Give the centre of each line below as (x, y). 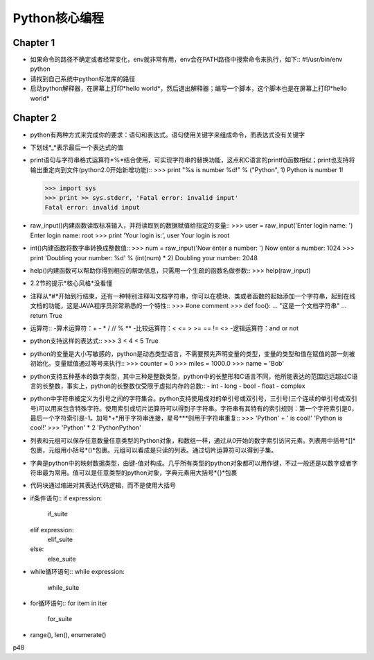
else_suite (62, 559)
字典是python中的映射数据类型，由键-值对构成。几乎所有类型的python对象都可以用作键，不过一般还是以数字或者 (191, 463)
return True (46, 315)
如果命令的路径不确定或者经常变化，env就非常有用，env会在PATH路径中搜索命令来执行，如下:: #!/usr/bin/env (186, 60)
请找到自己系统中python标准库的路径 (82, 78)
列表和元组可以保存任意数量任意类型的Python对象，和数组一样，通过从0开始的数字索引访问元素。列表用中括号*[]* (193, 440)
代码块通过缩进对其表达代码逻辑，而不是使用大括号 (103, 485)
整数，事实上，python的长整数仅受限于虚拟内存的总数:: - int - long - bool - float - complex (177, 386)
